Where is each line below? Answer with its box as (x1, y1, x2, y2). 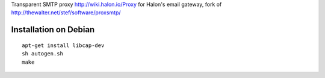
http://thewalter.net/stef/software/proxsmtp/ (11, 9, 121, 16)
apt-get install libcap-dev (22, 42, 105, 49)
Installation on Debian (11, 24, 95, 35)
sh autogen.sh (22, 51, 63, 57)
